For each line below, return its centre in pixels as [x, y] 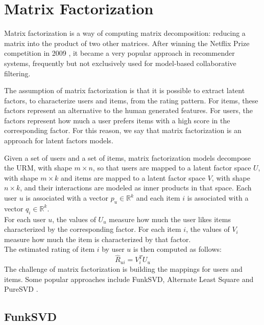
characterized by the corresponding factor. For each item [93, 229]
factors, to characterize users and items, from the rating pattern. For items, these [131, 100]
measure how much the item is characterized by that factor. [98, 239]
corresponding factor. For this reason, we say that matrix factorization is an [123, 130]
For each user [25, 219]
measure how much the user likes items [170, 219]
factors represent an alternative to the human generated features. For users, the [128, 110]
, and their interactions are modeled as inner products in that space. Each [136, 188]
